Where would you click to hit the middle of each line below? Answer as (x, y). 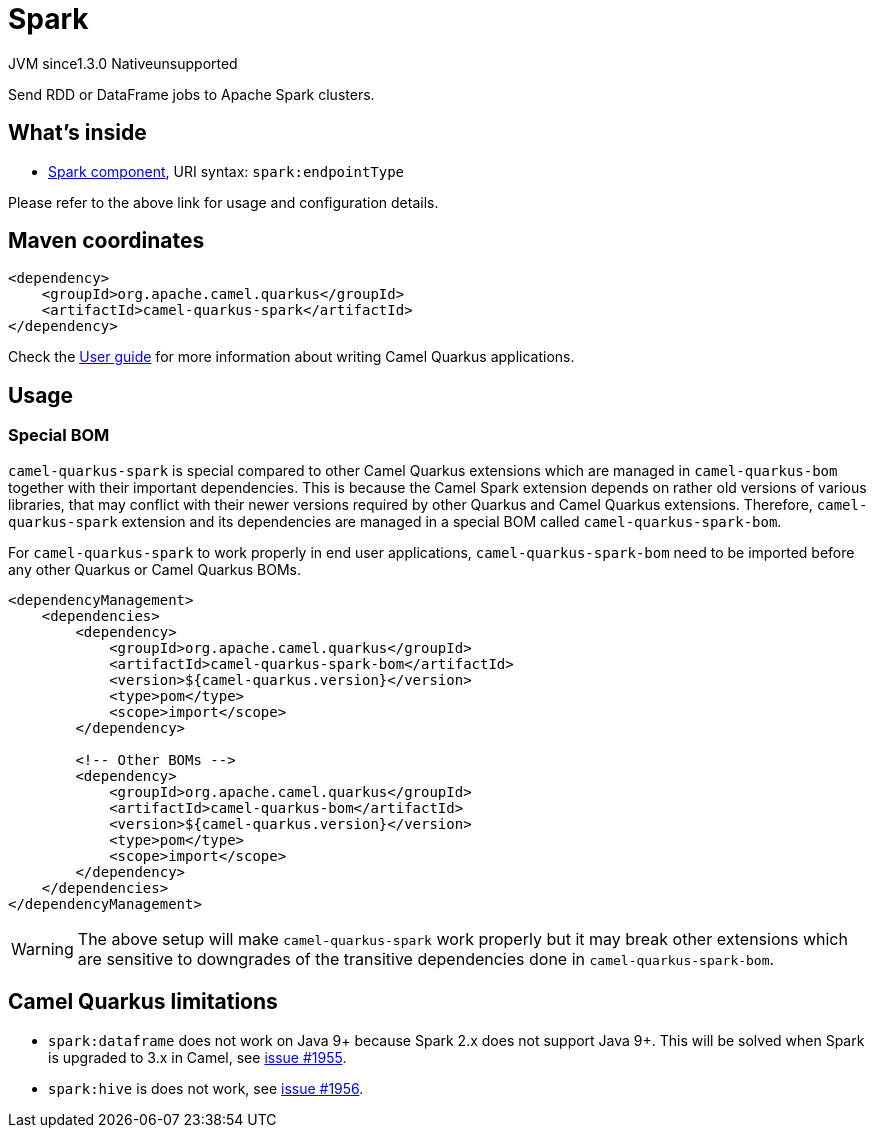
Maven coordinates (106, 241)
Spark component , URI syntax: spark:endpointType (226, 171)
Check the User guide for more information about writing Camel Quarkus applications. (291, 357)
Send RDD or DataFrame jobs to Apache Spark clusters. (191, 94)
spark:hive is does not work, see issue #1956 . (206, 1088)
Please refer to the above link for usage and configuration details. (223, 202)
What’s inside (77, 133)
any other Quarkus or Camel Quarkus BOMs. (154, 569)
